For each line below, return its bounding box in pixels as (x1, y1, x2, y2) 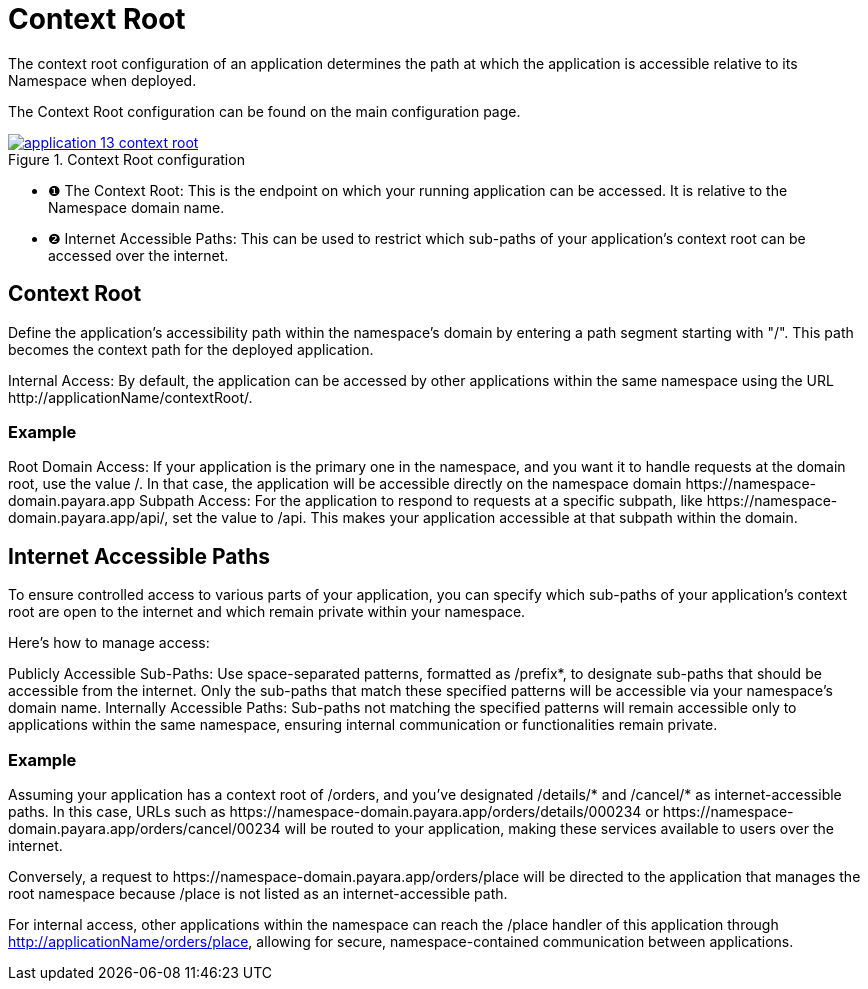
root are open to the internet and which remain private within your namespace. (8, 603, 526, 621)
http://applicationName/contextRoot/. (8, 388, 253, 406)
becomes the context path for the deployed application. (8, 340, 374, 358)
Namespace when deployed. (8, 71, 197, 89)
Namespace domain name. (48, 198, 225, 216)
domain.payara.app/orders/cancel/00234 (8, 819, 281, 837)
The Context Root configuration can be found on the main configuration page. (8, 102, 521, 120)
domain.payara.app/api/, (8, 509, 169, 527)
